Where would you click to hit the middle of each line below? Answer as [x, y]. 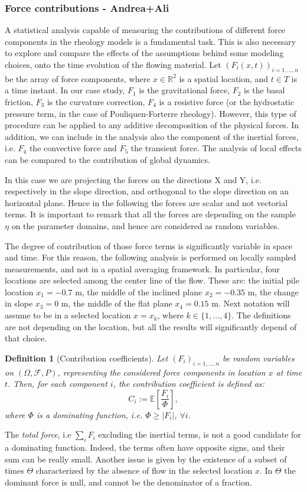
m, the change [273, 291]
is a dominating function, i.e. [89, 414]
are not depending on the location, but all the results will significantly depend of [151, 326]
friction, [19, 101]
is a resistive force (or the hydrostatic [227, 101]
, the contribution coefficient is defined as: [189, 384]
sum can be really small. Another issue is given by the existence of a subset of [146, 459]
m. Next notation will [251, 303]
